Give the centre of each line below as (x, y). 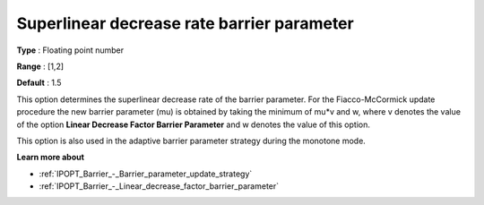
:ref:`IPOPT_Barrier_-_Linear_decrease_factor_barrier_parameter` (159, 186)
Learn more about (51, 158)
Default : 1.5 (39, 83)
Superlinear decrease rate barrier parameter (185, 23)
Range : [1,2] (40, 66)
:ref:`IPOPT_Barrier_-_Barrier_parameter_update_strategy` (146, 174)
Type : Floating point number (70, 50)
